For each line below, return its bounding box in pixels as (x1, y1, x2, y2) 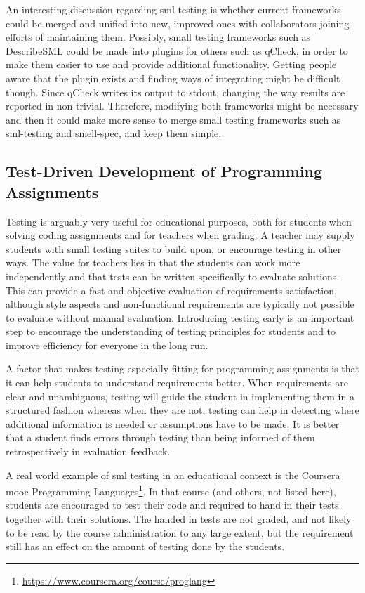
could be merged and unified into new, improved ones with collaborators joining (6, 15, 350, 30)
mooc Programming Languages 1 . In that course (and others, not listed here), (6, 482, 336, 498)
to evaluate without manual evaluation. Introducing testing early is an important (6, 310, 354, 325)
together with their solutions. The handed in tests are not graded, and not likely (6, 511, 352, 526)
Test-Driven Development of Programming (6, 160, 323, 182)
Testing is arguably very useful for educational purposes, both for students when (6, 214, 352, 228)
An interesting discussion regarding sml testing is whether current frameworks (6, 2, 341, 16)
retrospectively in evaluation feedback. (6, 444, 171, 459)
